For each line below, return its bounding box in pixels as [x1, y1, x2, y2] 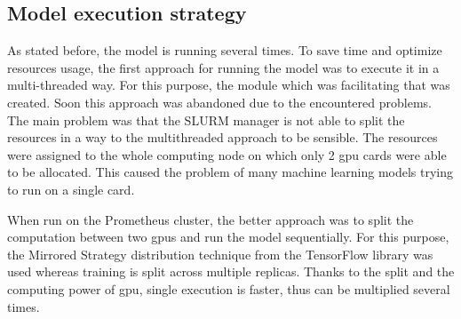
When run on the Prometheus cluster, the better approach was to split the [7, 210, 414, 228]
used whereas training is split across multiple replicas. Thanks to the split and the [7, 262, 455, 281]
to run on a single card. [7, 179, 135, 198]
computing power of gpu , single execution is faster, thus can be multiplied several [7, 279, 450, 298]
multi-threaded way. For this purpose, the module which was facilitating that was [7, 76, 450, 94]
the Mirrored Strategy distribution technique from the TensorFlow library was [7, 244, 433, 263]
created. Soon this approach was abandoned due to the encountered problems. [7, 92, 432, 111]
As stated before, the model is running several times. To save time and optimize [7, 41, 442, 60]
